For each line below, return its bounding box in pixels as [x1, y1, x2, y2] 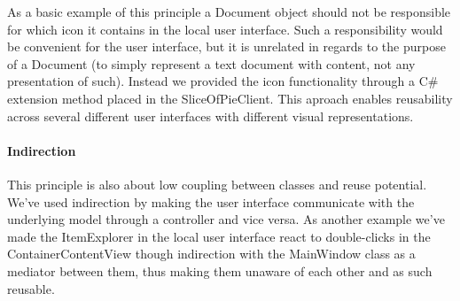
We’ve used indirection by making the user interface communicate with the [7, 192, 415, 211]
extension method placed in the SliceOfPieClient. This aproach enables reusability [7, 89, 453, 107]
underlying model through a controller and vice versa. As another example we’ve [7, 210, 445, 228]
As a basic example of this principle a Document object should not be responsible [7, 3, 451, 20]
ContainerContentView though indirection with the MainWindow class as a [7, 244, 416, 263]
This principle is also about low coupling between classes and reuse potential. [7, 174, 427, 193]
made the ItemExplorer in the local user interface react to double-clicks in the [7, 227, 431, 245]
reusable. [7, 279, 55, 297]
